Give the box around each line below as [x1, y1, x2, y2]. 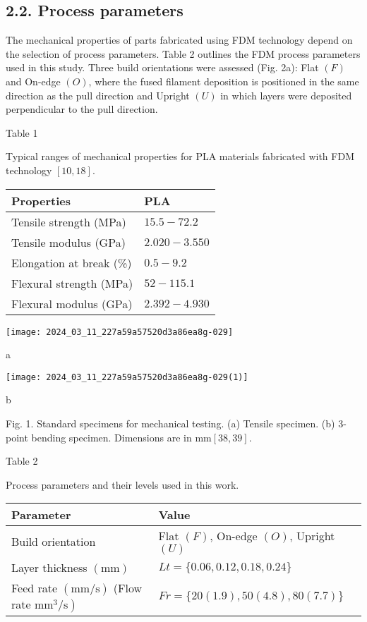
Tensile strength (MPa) [11, 213, 126, 230]
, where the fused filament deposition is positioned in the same [88, 73, 359, 88]
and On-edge [6, 73, 61, 88]
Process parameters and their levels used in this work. [6, 477, 239, 492]
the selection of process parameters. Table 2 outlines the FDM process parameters [6, 46, 361, 61]
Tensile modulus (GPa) [11, 233, 126, 250]
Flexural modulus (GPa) [11, 295, 133, 312]
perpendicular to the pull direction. [6, 102, 158, 116]
